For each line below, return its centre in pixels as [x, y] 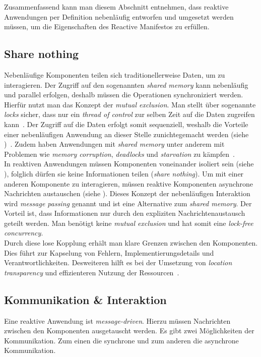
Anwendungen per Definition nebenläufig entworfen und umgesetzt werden [119, 16]
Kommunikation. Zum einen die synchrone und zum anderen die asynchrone [121, 340]
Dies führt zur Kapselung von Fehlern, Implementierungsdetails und [109, 252]
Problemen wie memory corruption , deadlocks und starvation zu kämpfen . [119, 154]
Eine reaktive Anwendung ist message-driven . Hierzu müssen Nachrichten [117, 320]
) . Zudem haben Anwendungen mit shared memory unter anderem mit [114, 144]
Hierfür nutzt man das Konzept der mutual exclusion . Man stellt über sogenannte [130, 104]
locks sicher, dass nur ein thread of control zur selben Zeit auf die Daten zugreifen [129, 114]
